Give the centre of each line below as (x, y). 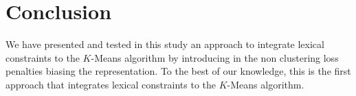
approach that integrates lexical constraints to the (111, 84)
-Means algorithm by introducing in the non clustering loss (215, 57)
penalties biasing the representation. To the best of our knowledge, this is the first (178, 71)
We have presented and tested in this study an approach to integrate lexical (165, 44)
